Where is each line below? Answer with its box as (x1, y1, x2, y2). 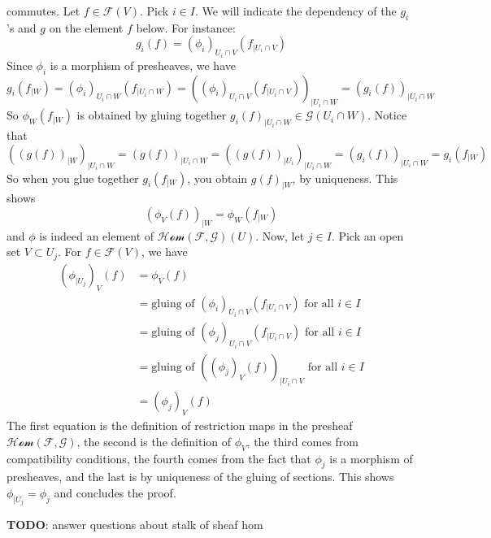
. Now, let (255, 227, 305, 244)
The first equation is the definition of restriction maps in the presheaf (7, 417, 353, 434)
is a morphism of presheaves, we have (50, 56, 236, 73)
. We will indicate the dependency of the (194, 2, 397, 19)
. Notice (367, 106, 407, 124)
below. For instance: (136, 19, 236, 36)
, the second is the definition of (76, 432, 232, 449)
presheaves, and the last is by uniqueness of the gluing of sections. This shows (7, 468, 394, 485)
